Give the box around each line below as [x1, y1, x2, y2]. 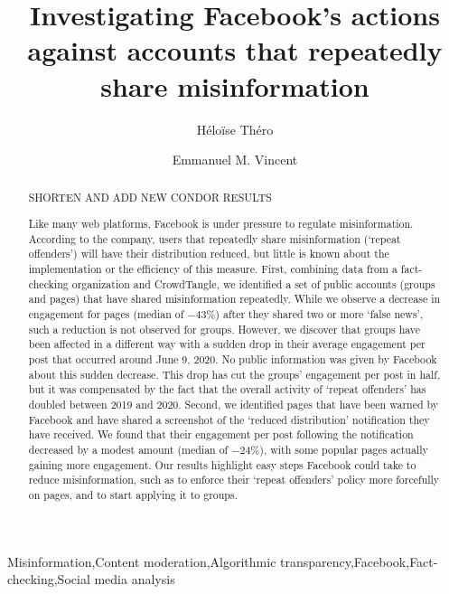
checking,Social [7, 570, 90, 589]
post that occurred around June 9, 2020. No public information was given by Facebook [28, 351, 437, 366]
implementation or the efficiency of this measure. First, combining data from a [28, 261, 398, 276]
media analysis [94, 570, 175, 589]
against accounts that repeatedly [27, 32, 443, 69]
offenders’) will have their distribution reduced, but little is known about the [28, 246, 389, 261]
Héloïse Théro [196, 119, 274, 138]
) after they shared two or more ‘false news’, [215, 306, 424, 321]
